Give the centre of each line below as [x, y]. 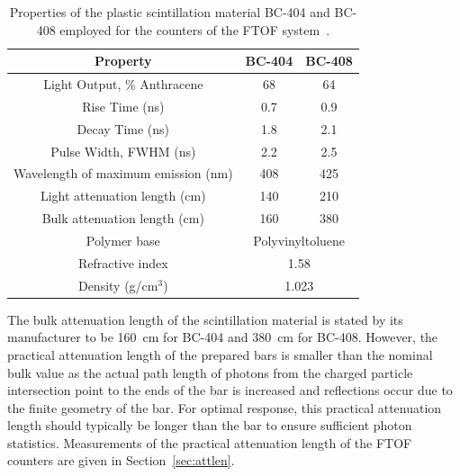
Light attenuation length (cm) [123, 196]
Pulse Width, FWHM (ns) [123, 151]
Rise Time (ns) [123, 106]
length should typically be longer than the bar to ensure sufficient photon [210, 425]
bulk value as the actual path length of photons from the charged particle [210, 372]
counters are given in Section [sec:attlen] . [121, 460]
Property [123, 61]
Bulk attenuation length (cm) [123, 218]
